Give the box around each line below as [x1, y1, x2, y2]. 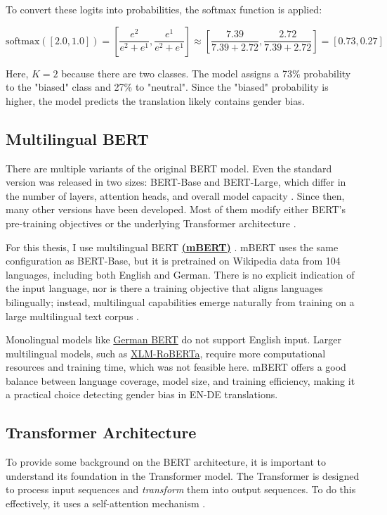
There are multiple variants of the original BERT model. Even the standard [6, 160, 332, 175]
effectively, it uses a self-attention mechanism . [6, 496, 206, 511]
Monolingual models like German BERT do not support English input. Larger [6, 332, 341, 347]
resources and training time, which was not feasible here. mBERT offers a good [6, 360, 346, 374]
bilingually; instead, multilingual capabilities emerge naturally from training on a [6, 294, 355, 309]
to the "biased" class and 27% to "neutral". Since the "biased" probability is [6, 80, 329, 94]
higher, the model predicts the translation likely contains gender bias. [6, 93, 305, 108]
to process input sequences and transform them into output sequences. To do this [6, 482, 356, 497]
